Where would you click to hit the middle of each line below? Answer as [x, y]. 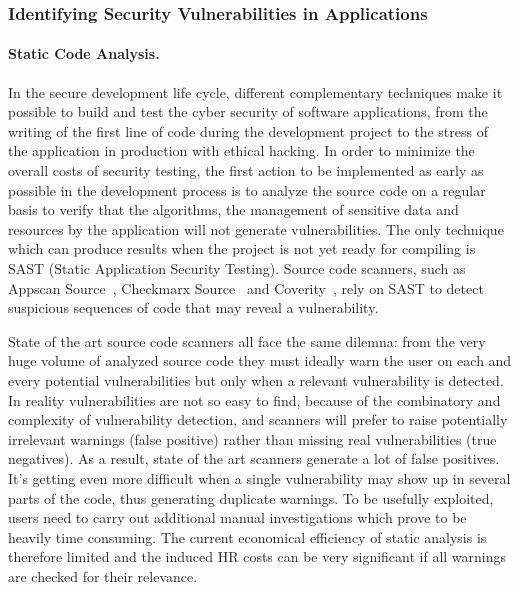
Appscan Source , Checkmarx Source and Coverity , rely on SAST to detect [246, 287]
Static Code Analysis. [84, 53]
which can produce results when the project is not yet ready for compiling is [242, 248]
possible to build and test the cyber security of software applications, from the [248, 111]
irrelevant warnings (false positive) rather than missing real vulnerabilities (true [252, 438]
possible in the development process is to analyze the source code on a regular [247, 189]
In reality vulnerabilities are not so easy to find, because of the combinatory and [254, 399]
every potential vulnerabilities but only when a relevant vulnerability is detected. [256, 379]
